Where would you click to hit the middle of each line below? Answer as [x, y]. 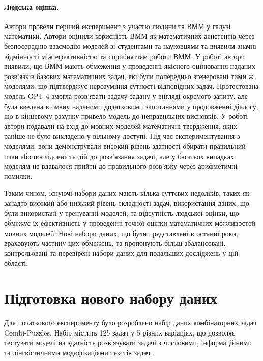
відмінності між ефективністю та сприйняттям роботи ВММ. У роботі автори [124, 56]
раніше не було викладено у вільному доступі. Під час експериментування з [122, 136]
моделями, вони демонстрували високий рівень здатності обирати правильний [125, 146]
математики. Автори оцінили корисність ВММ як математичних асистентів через [129, 36]
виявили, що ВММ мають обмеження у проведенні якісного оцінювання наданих [130, 66]
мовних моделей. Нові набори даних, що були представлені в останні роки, [121, 233]
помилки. [18, 176]
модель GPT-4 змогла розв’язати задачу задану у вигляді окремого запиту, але [126, 96]
